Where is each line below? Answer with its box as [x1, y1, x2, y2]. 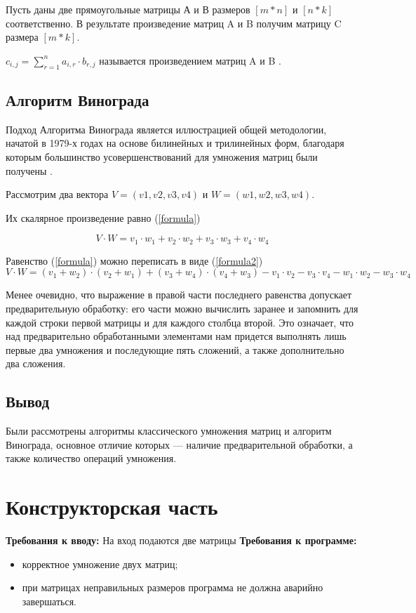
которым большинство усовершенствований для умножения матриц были [6, 149, 318, 164]
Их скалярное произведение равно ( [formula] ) [6, 210, 201, 225]
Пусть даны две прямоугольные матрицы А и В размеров [6, 2, 250, 16]
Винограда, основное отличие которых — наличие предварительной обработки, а [6, 437, 353, 451]
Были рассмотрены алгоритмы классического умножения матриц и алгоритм [6, 423, 332, 438]
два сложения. [6, 356, 66, 371]
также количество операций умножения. [6, 451, 177, 466]
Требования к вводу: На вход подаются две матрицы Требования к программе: [6, 533, 357, 548]
